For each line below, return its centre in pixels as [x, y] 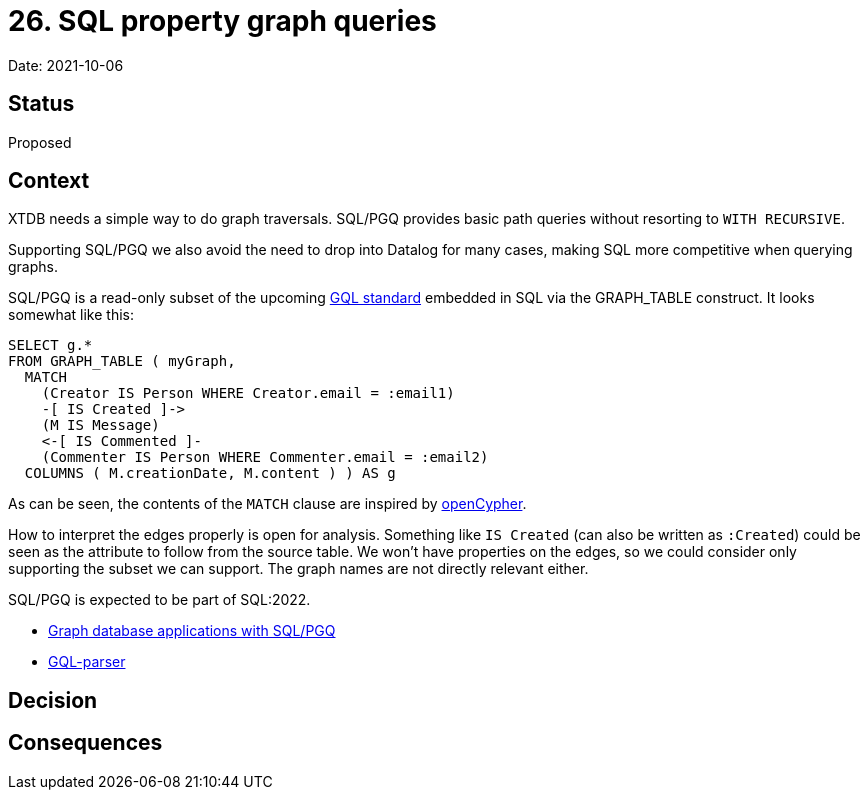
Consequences [85, 743]
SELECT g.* [50, 345]
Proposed [40, 142]
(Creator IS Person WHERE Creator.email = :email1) [248, 393]
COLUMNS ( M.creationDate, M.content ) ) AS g [210, 473]
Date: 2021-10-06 [66, 65]
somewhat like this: [71, 315]
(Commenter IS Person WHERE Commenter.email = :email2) [265, 457]
